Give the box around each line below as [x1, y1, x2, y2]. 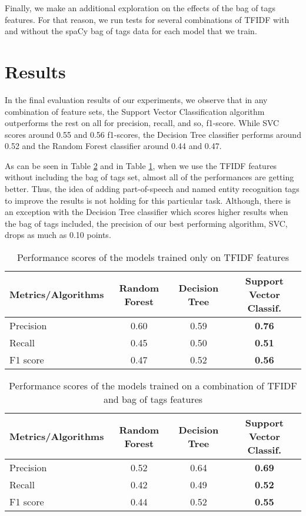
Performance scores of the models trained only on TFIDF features [17, 250, 289, 264]
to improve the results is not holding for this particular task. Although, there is [5, 194, 291, 206]
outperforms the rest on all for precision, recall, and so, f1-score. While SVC [5, 117, 280, 129]
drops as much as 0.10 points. [5, 229, 111, 241]
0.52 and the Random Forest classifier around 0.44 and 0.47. [5, 140, 222, 152]
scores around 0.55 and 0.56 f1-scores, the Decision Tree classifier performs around [5, 128, 301, 140]
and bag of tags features [103, 392, 203, 406]
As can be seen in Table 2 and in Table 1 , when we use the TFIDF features [5, 159, 277, 171]
